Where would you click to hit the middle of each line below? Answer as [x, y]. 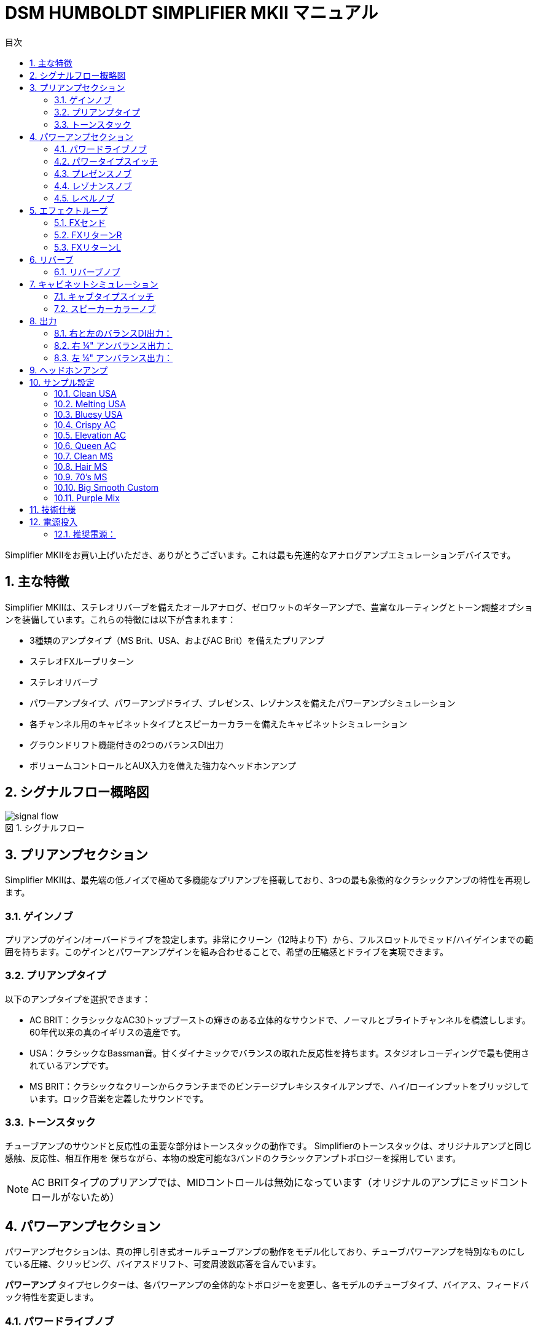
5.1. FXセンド [80, 222]
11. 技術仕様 [53, 509]
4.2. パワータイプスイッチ [106, 161]
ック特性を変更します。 [52, 1297]
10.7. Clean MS [84, 456]
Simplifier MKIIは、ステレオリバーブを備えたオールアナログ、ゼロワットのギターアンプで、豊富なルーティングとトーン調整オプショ [269, 607]
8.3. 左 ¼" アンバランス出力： [114, 357]
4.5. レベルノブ [84, 198]
